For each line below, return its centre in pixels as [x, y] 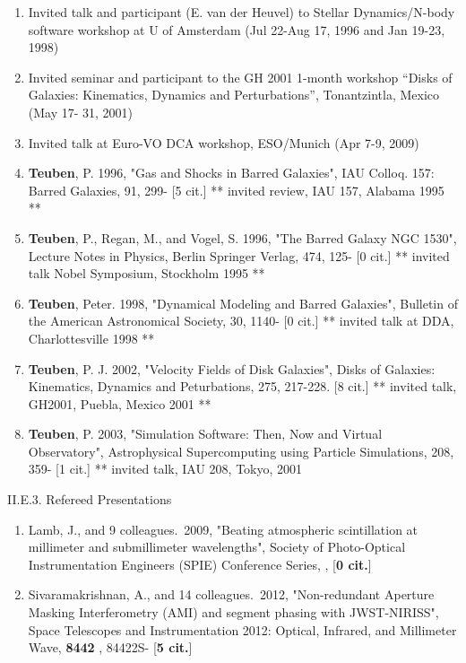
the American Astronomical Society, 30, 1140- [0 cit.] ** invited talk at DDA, [241, 321]
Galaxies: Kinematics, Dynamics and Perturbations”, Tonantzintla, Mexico [234, 95]
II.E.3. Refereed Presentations [90, 499]
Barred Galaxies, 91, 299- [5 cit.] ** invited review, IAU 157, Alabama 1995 [236, 190]
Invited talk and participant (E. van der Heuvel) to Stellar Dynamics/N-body [242, 12]
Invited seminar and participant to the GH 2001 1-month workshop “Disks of [240, 77]
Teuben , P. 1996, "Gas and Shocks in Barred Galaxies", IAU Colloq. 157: [231, 173]
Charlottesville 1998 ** [91, 338]
